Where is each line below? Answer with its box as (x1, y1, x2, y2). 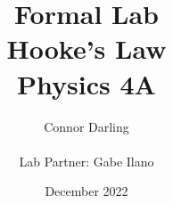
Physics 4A (17, 65, 156, 101)
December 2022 (45, 182, 128, 200)
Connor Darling (44, 117, 129, 135)
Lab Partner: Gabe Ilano (19, 151, 154, 170)
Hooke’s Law (6, 30, 167, 67)
